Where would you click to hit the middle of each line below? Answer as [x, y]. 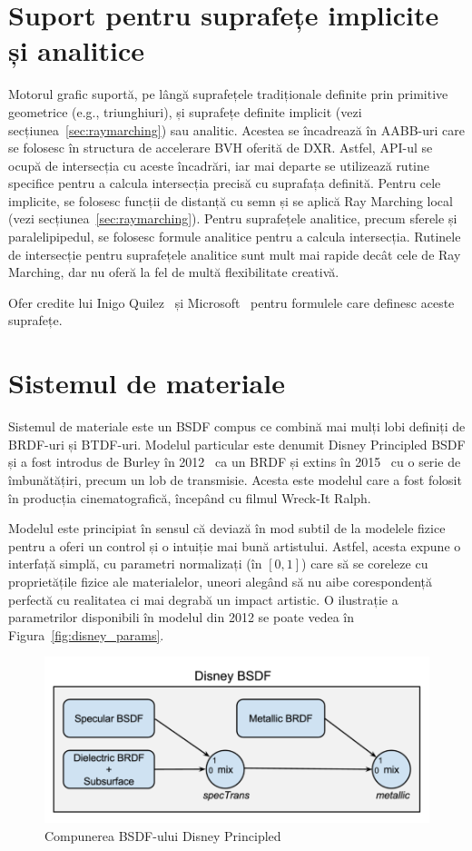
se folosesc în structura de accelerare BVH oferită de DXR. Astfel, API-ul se [221, 148]
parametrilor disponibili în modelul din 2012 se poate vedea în [182, 617]
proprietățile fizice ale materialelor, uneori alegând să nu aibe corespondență [221, 581]
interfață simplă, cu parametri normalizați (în [135, 564]
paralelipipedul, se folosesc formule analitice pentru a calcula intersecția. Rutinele [235, 237]
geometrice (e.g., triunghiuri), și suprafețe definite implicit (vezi [185, 111]
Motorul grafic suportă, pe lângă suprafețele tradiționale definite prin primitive [228, 94]
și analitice [76, 50]
